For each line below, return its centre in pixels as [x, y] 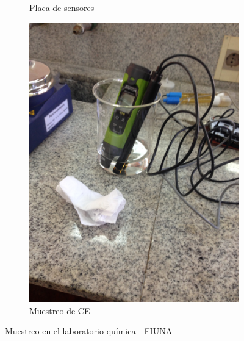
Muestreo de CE [60, 310]
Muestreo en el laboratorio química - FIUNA [89, 331]
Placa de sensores [62, 7]
